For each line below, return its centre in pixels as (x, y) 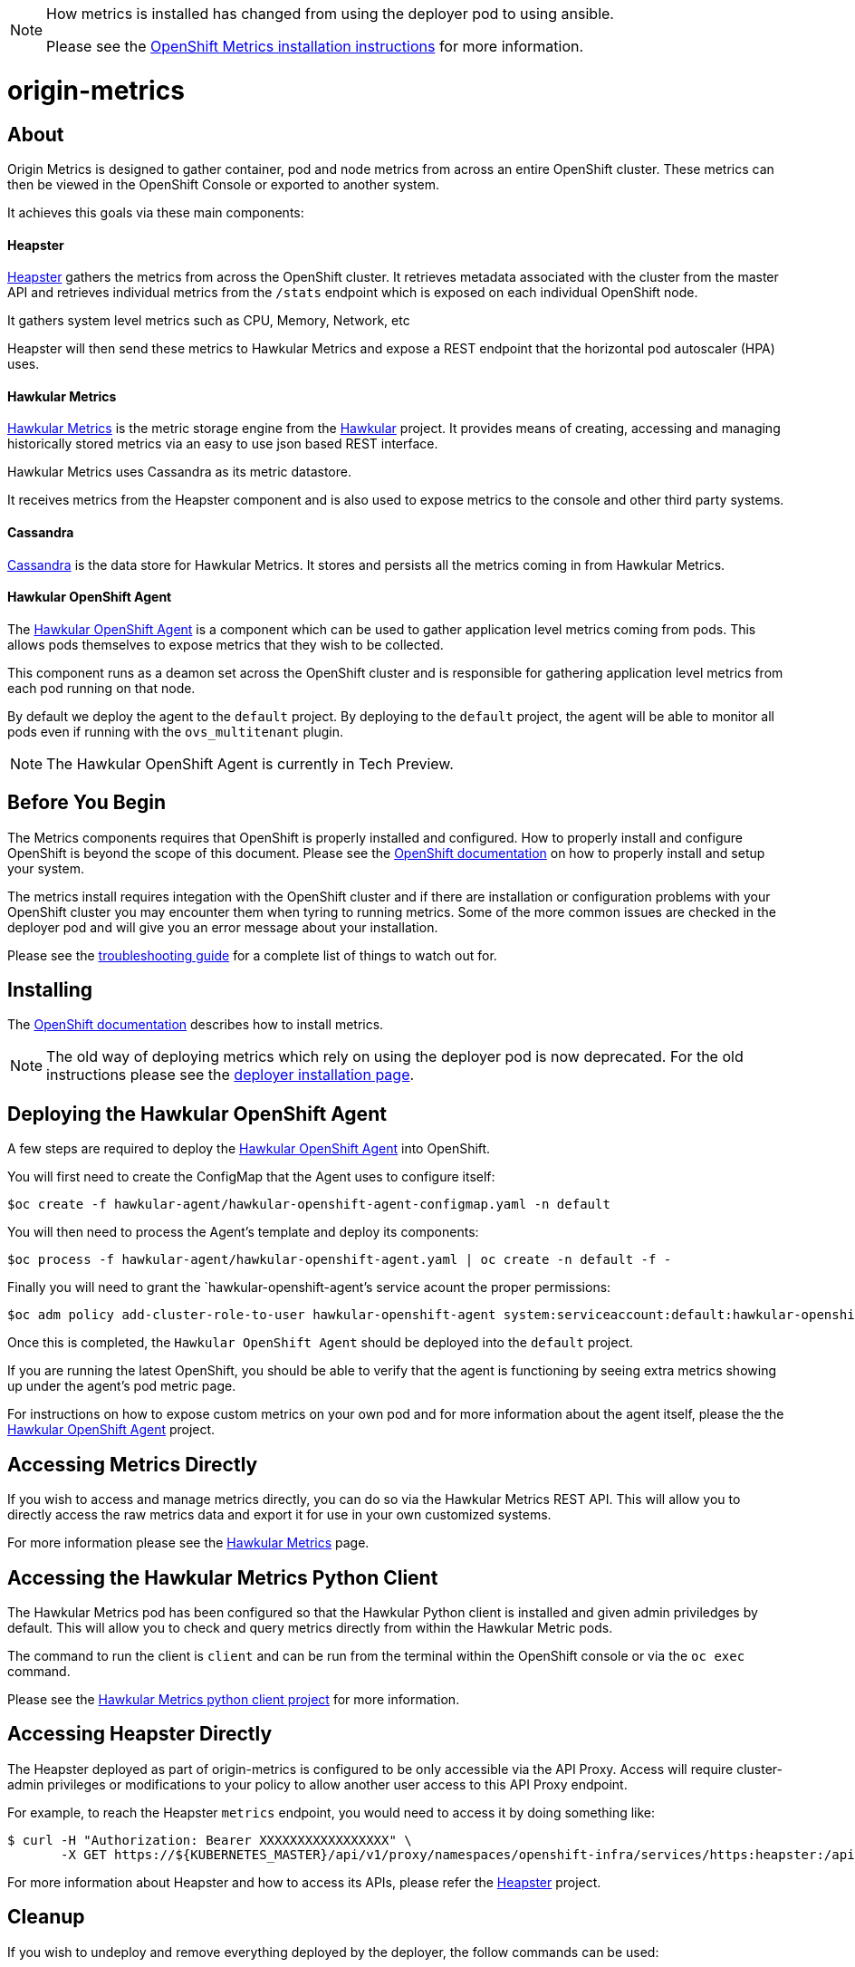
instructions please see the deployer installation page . (231, 1075)
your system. (46, 868)
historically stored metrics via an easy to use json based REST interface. (223, 444)
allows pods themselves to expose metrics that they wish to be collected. (226, 644)
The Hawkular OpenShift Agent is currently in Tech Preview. (250, 763)
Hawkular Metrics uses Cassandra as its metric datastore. (179, 472)
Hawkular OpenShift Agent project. (111, 1430)
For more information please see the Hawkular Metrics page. (188, 1543)
